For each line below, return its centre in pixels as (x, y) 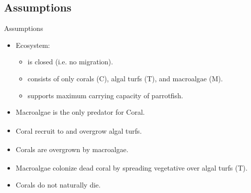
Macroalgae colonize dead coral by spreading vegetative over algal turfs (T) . (131, 167)
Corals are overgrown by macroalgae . (72, 149)
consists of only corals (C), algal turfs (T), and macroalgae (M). (125, 78)
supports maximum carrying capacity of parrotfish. (105, 95)
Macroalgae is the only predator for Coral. (80, 112)
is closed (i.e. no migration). (70, 62)
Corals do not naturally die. (58, 184)
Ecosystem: (33, 45)
